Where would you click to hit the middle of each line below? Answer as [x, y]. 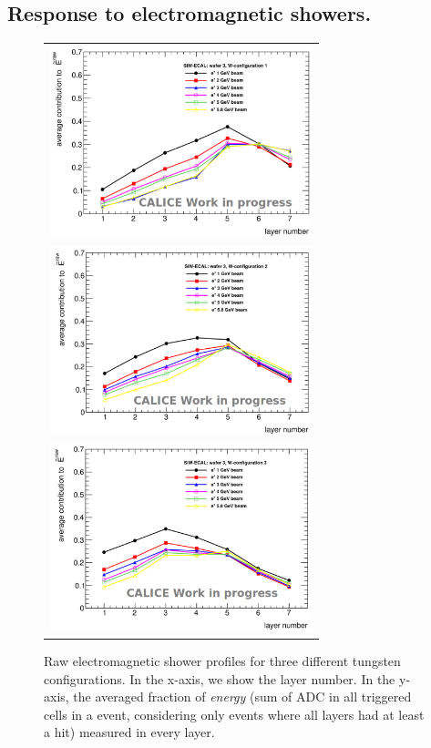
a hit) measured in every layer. [129, 732]
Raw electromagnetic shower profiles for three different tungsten [222, 661]
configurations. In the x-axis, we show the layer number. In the [220, 678]
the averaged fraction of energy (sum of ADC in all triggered [242, 697]
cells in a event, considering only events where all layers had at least [234, 714]
